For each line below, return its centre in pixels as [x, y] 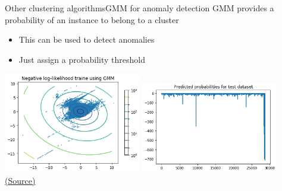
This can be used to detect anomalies [87, 39]
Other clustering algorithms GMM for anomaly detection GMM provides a [140, 8]
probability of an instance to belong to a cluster [92, 19]
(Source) [20, 180]
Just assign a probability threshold [82, 59]
